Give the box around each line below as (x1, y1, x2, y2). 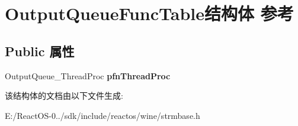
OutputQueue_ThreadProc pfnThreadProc (5, 69, 171, 82)
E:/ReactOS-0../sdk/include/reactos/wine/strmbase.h (5, 109, 200, 121)
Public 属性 (5, 41, 75, 60)
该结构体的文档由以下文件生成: (5, 89, 123, 102)
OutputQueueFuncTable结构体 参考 (5, 1, 294, 25)
